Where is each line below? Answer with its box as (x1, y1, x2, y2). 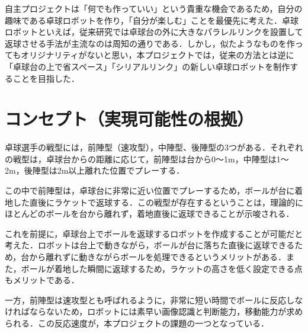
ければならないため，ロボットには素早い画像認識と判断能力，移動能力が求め (5, 305, 303, 318)
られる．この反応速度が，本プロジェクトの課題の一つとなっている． (5, 317, 269, 329)
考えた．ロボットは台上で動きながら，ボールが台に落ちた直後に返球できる (5, 239, 295, 251)
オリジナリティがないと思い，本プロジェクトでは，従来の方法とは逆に (21, 49, 294, 61)
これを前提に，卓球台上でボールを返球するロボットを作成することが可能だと (5, 227, 303, 239)
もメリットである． (5, 274, 79, 286)
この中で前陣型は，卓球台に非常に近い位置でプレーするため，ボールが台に (5, 184, 295, 197)
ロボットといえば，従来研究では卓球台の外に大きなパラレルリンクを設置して (5, 25, 303, 38)
